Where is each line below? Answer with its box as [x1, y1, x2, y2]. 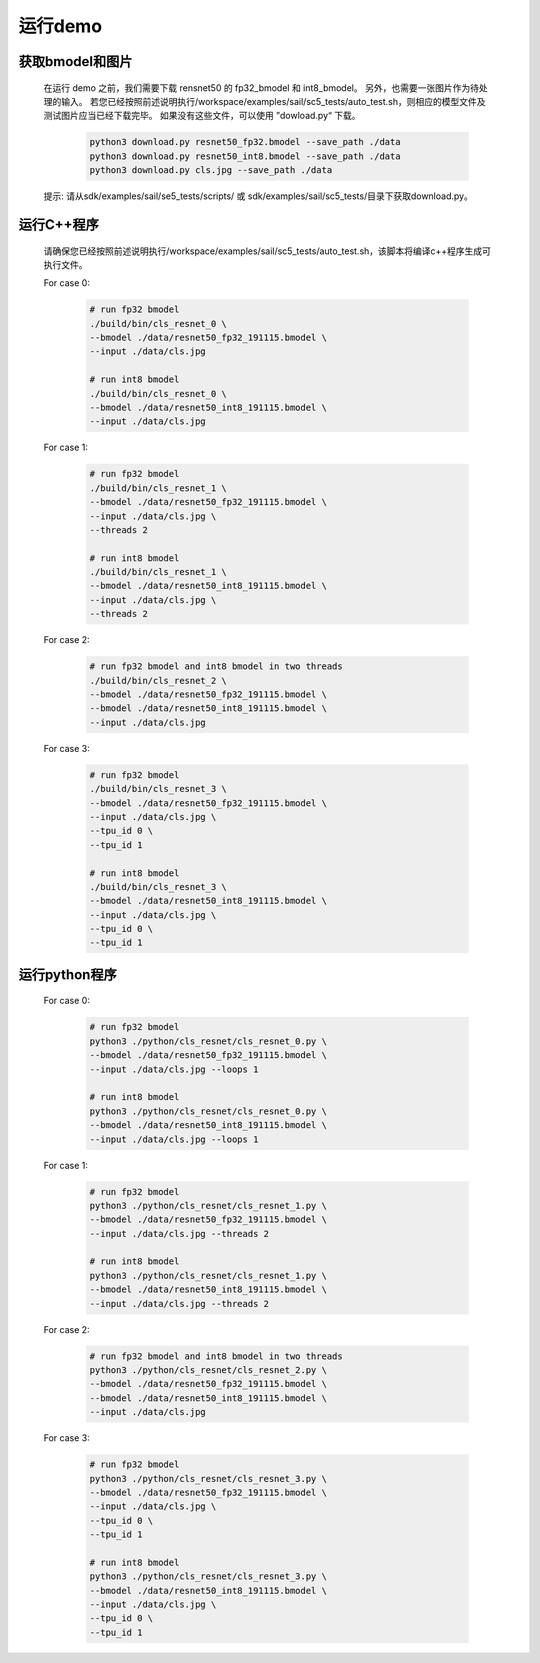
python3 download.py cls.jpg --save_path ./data [89, 165, 333, 176]
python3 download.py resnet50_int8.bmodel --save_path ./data [89, 150, 401, 162]
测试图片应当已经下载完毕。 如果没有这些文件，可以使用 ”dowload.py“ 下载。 [43, 110, 361, 122]
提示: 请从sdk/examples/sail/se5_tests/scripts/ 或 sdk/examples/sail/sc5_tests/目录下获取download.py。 [43, 190, 474, 202]
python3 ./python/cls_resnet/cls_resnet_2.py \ [89, 1365, 327, 1376]
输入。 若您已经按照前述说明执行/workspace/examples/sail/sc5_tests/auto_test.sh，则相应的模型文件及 [60, 95, 486, 107]
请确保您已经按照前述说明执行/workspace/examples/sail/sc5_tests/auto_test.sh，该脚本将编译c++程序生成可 [43, 245, 492, 257]
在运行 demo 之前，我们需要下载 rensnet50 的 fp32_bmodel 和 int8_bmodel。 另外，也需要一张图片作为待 [43, 81, 480, 94]
